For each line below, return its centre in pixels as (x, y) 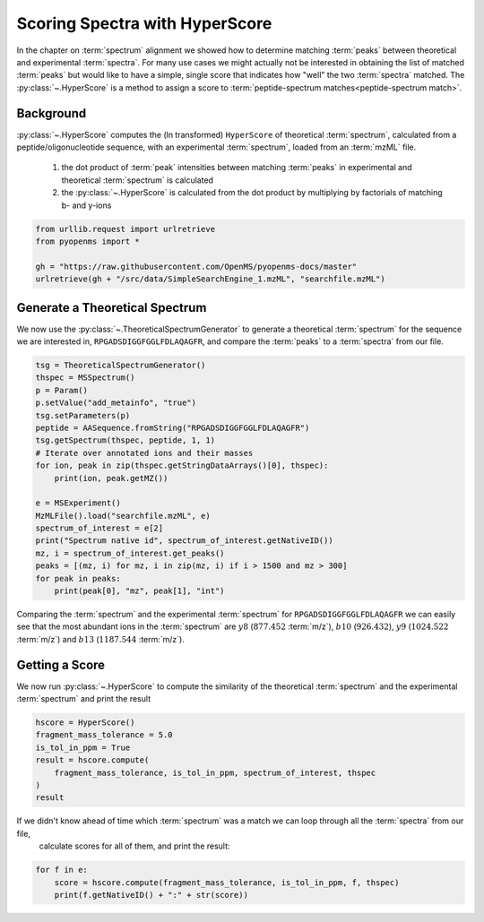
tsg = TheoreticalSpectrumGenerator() (121, 365)
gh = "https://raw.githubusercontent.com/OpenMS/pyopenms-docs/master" (196, 266)
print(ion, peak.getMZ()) (111, 478)
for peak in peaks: (78, 578)
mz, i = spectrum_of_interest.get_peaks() (130, 553)
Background (52, 113)
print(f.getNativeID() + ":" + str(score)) (151, 895)
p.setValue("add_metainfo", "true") (116, 403)
